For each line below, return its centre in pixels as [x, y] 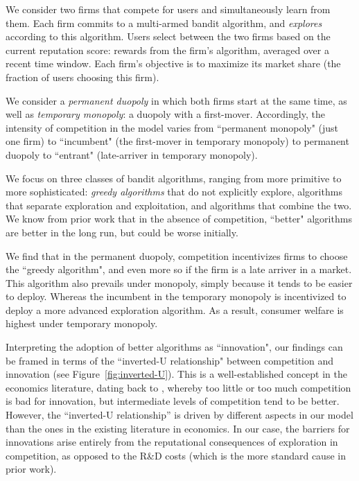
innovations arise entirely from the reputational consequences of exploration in [172, 442]
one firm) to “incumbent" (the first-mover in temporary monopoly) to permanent [177, 141]
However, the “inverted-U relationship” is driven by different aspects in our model [179, 415]
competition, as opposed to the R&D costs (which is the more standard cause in [176, 455]
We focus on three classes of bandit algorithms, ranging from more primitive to [174, 178]
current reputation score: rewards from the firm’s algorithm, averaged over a [167, 50]
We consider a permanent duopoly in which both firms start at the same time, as [176, 100]
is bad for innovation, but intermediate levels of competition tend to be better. [173, 401]
